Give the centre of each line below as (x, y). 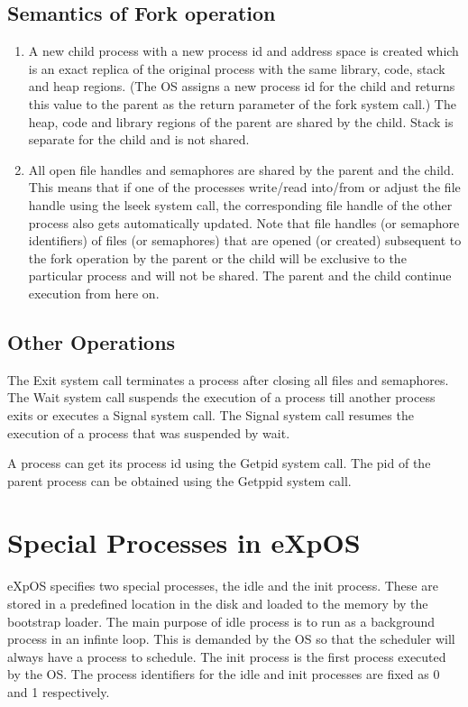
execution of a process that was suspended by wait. (149, 432)
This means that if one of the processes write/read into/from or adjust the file (244, 187)
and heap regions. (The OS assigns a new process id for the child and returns (242, 86)
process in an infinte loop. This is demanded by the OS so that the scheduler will (231, 639)
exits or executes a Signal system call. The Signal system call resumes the (211, 414)
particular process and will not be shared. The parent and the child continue (240, 275)
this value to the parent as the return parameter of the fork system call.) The (242, 103)
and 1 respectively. (59, 691)
